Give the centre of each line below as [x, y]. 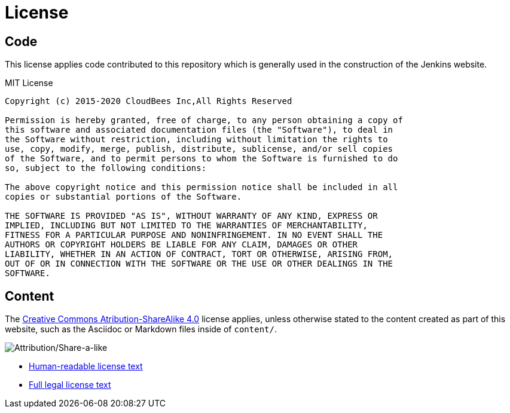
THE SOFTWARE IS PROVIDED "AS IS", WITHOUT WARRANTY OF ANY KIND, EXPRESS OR [191, 216]
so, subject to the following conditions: [106, 168]
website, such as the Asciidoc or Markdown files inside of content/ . [141, 329]
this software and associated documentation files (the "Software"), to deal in [199, 130]
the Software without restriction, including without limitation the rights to [196, 140]
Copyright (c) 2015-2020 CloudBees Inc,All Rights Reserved [149, 101]
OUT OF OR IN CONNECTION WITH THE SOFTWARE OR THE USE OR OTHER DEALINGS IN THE [199, 264]
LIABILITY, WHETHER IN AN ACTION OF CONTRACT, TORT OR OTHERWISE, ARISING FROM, [199, 254]
